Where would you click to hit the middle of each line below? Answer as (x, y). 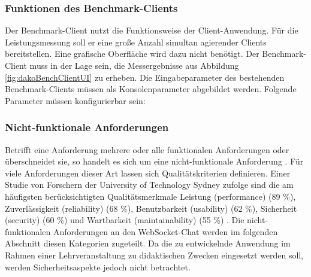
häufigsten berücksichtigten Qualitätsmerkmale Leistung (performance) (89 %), (150, 196)
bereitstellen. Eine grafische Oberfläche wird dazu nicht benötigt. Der (132, 54)
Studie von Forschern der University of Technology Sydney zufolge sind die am (149, 185)
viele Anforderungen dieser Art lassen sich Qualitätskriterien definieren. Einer (148, 173)
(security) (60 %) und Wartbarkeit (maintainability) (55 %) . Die (125, 220)
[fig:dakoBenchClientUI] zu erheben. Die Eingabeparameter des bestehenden (145, 77)
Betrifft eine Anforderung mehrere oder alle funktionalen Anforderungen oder (147, 149)
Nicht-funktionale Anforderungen (87, 127)
